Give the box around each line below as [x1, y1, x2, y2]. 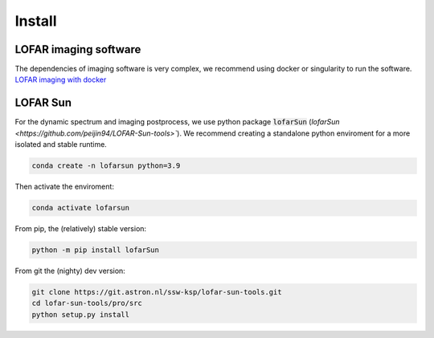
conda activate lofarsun [31, 203, 130, 213]
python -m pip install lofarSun [31, 246, 160, 255]
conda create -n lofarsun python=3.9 [31, 161, 181, 170]
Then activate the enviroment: [14, 181, 114, 192]
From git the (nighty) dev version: [14, 266, 126, 276]
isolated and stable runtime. [14, 140, 108, 149]
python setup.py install [31, 310, 130, 319]
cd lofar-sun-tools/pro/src [31, 299, 142, 308]
